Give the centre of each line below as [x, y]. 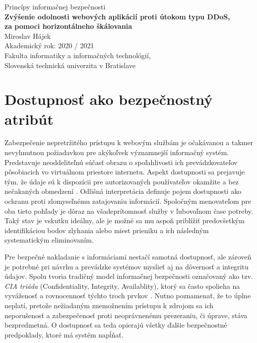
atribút [29, 119]
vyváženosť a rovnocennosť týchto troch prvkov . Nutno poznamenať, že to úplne [128, 296]
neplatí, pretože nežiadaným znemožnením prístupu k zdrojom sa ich [109, 305]
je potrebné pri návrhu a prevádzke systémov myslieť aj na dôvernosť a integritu [127, 266]
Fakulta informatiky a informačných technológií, [78, 55]
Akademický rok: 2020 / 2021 [49, 45]
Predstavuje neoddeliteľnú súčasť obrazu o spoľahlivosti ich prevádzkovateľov [121, 162]
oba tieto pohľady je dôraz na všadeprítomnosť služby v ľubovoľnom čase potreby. [129, 211]
